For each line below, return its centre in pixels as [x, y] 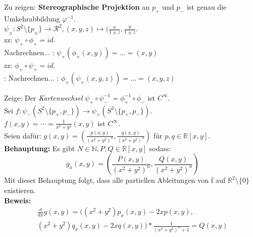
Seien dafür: [23, 135]
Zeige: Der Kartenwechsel [43, 97]
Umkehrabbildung [32, 18]
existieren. [20, 190]
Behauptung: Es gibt [40, 148]
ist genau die [207, 7]
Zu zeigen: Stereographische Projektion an [77, 7]
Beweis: [18, 200]
